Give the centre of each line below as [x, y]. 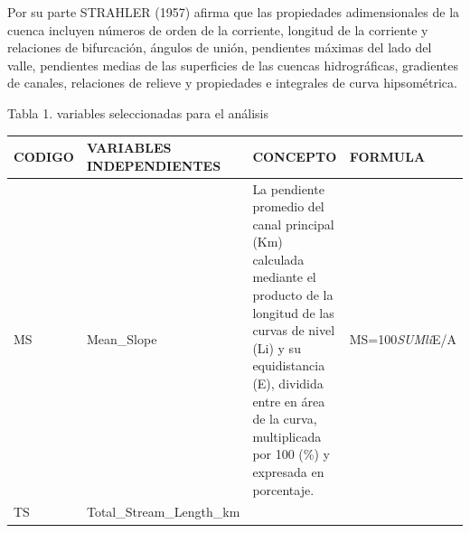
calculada [278, 259]
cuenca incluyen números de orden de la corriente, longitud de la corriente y [218, 29]
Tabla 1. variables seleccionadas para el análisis [138, 112]
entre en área [289, 401]
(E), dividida [288, 383]
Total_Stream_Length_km [163, 512]
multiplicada [287, 436]
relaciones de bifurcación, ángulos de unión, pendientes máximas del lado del [220, 47]
